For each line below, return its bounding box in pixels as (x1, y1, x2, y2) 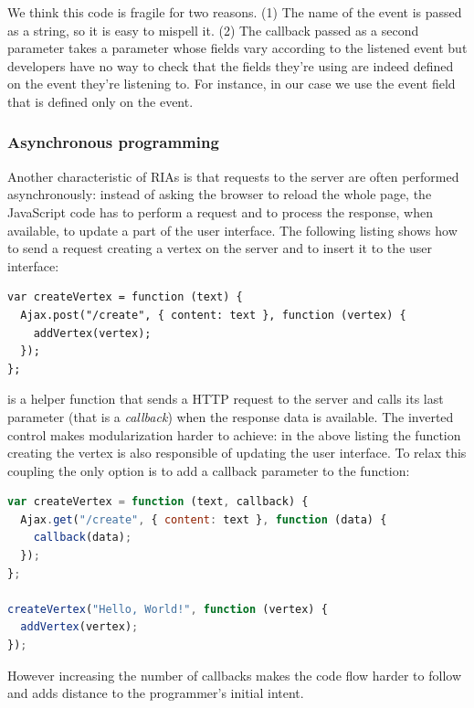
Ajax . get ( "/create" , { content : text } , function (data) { (20, 513, 387, 526)
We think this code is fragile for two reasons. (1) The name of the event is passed (7, 3, 462, 21)
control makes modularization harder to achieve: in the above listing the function (7, 425, 461, 444)
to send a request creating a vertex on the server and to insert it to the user (7, 238, 432, 258)
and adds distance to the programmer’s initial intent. (7, 683, 304, 703)
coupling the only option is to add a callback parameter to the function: (7, 460, 410, 480)
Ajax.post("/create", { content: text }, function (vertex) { (20, 308, 406, 322)
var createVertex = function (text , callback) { (7, 495, 309, 509)
